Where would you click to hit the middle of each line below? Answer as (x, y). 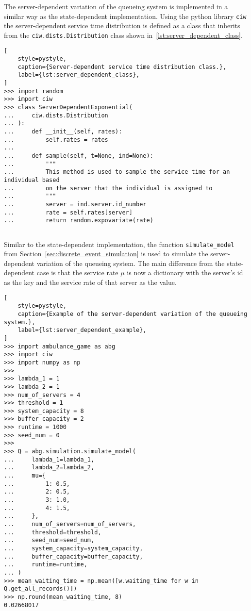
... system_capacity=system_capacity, (74, 548)
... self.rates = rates (56, 140)
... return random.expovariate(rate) (79, 221)
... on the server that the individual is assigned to (108, 188)
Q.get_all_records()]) (41, 589)
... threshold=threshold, (53, 532)
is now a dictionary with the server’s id (185, 272)
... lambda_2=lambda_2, (49, 468)
